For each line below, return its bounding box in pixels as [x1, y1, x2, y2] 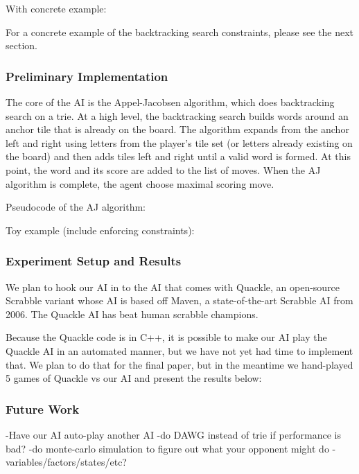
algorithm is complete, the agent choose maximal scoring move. [6, 176, 274, 191]
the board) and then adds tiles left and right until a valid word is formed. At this [6, 149, 351, 164]
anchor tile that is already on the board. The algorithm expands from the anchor [6, 122, 349, 137]
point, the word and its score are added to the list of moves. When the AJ [6, 162, 321, 177]
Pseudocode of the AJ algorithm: [6, 200, 146, 214]
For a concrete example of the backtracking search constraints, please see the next [6, 24, 353, 39]
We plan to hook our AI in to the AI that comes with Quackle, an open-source [6, 279, 340, 294]
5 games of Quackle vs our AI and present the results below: [6, 371, 262, 385]
